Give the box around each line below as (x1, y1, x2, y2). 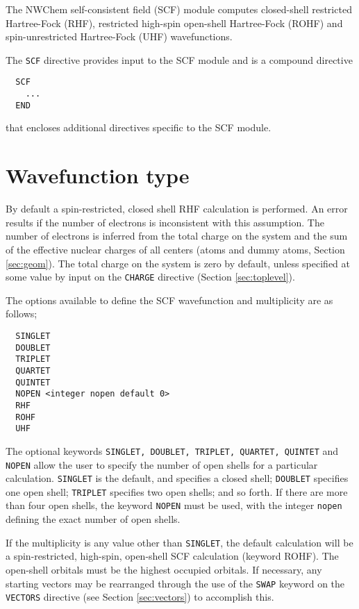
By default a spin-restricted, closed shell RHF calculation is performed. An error (6, 201, 348, 216)
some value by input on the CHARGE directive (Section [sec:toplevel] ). (6, 269, 295, 284)
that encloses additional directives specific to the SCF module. (6, 120, 272, 135)
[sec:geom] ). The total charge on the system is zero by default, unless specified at (6, 256, 351, 270)
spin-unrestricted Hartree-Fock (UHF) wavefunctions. (6, 29, 233, 44)
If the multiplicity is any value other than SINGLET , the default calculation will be (6, 535, 353, 549)
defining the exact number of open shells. (6, 512, 181, 526)
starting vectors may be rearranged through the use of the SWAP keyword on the (6, 576, 345, 590)
